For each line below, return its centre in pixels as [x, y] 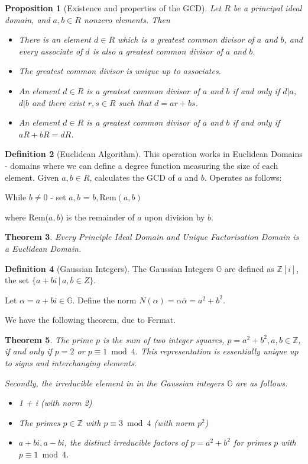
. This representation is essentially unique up [217, 351]
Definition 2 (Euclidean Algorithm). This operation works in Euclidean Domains [154, 154]
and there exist [59, 102]
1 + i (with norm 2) [55, 403]
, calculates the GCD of [132, 177]
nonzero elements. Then [127, 19]
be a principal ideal [268, 8]
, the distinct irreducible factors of [126, 442]
